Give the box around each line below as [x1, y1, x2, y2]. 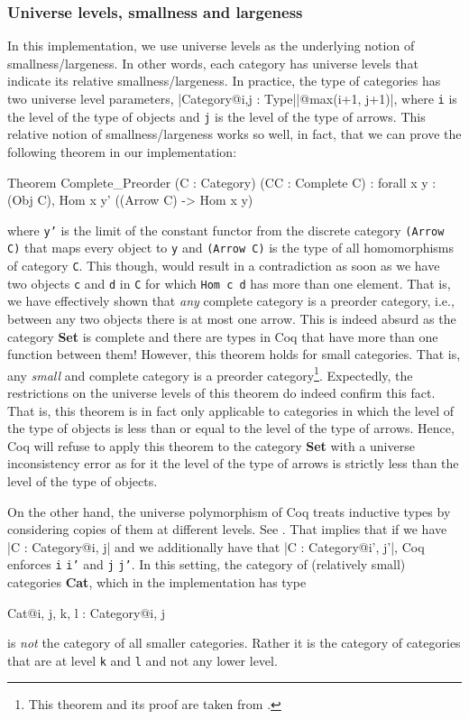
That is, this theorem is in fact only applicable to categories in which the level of [7, 401, 455, 419]
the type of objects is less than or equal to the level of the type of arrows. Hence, [7, 419, 455, 438]
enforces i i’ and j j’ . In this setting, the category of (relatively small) [7, 555, 406, 574]
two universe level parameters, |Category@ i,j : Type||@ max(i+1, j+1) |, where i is [7, 89, 457, 107]
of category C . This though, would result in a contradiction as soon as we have [7, 256, 440, 274]
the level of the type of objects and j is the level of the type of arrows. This [7, 106, 426, 125]
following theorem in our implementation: [7, 142, 237, 161]
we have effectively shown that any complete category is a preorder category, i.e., [7, 291, 455, 310]
